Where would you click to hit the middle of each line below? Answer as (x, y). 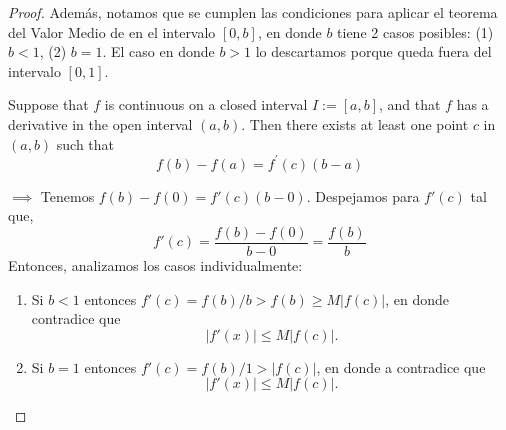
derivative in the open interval (100, 123)
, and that (409, 104)
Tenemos (67, 195)
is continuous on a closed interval (206, 104)
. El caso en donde (158, 51)
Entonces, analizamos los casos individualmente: (155, 264)
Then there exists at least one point (359, 123)
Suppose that (48, 104)
